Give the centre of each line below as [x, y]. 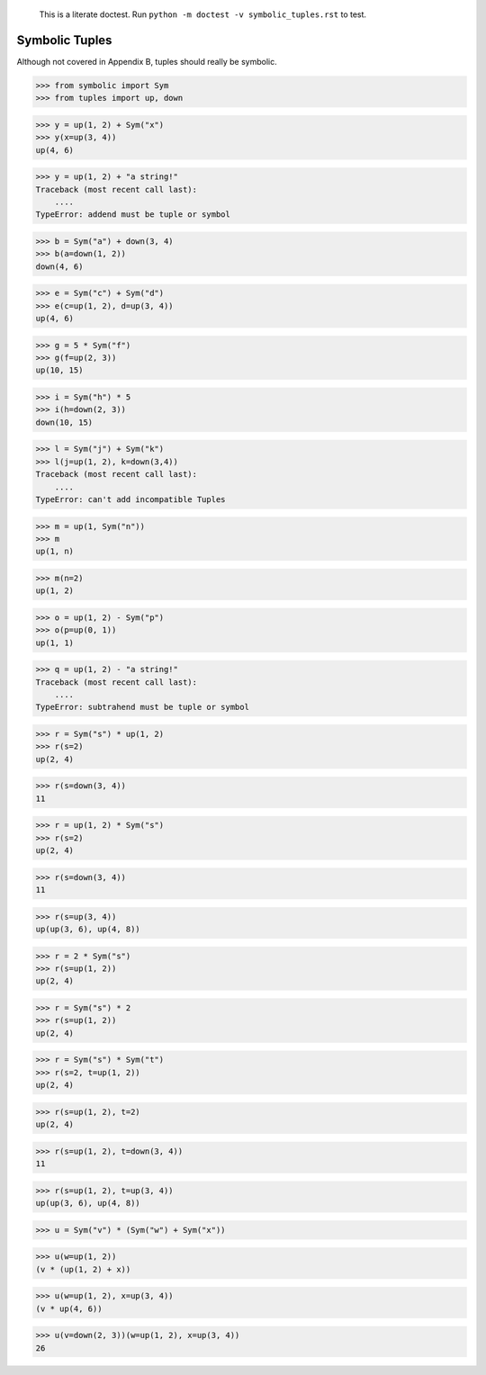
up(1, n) [55, 552]
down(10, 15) [64, 422]
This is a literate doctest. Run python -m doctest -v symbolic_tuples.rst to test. [203, 14]
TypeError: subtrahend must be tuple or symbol [142, 707]
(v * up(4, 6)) [69, 1308]
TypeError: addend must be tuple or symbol [133, 215]
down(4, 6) [59, 266]
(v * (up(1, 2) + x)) [83, 1269]
